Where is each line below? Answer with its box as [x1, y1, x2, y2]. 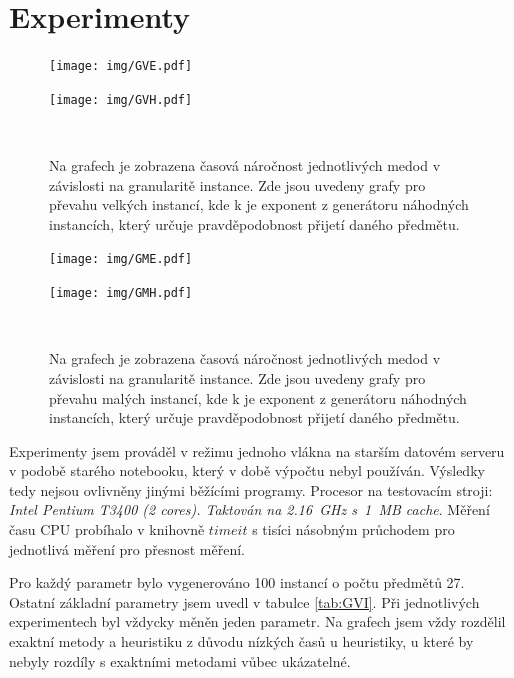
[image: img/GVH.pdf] [49, 92, 193, 107]
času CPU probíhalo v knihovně [9, 519, 205, 540]
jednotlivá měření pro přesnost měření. [9, 538, 245, 559]
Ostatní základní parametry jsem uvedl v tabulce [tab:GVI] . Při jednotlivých [9, 591, 480, 612]
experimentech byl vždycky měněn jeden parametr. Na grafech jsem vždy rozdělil [9, 611, 506, 632]
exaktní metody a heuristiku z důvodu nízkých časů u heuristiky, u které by [9, 631, 474, 652]
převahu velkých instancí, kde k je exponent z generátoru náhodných [49, 194, 469, 215]
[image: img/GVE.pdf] [49, 59, 193, 74]
